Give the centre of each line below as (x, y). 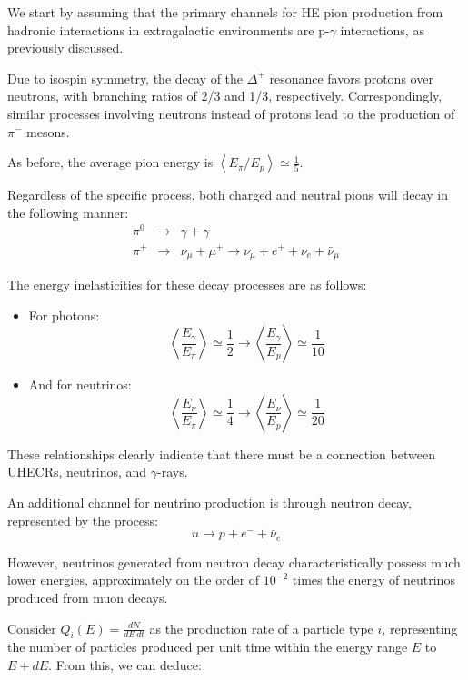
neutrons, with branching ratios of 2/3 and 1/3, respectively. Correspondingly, (225, 96)
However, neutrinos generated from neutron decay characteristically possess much (234, 562)
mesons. (48, 131)
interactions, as (382, 30)
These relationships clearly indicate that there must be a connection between (221, 453)
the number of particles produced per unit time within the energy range (208, 647)
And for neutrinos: (80, 384)
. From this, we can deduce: (125, 665)
